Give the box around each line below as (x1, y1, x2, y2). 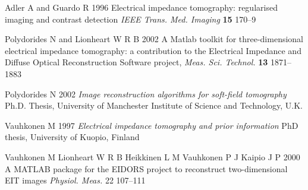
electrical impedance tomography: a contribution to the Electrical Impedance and (5, 44, 301, 56)
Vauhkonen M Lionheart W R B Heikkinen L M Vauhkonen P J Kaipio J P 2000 (5, 150, 300, 163)
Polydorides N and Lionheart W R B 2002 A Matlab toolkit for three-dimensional (5, 33, 304, 45)
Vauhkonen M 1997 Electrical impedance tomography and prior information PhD (5, 119, 298, 131)
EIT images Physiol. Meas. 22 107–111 (5, 174, 146, 186)
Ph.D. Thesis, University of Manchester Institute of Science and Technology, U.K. (5, 99, 303, 112)
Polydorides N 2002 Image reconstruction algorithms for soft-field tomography (5, 87, 287, 100)
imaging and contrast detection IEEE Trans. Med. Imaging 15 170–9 (5, 12, 256, 25)
